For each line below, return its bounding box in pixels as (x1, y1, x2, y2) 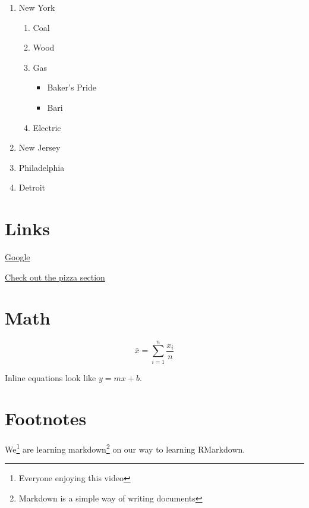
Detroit (18, 181, 45, 194)
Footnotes (5, 406, 87, 431)
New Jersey (18, 141, 61, 154)
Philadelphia (18, 161, 65, 173)
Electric (33, 121, 61, 133)
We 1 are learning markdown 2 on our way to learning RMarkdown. (5, 441, 245, 455)
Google (5, 251, 30, 263)
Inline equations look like (5, 371, 96, 384)
